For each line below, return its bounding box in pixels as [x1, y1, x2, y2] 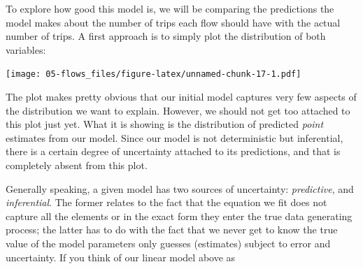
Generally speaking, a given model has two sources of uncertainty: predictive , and [6, 181, 354, 196]
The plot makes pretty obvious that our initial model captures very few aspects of [6, 89, 357, 104]
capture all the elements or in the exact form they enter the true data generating [6, 208, 353, 223]
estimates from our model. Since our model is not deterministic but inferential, [6, 130, 343, 145]
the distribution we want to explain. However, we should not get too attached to [6, 103, 350, 117]
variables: [6, 42, 46, 57]
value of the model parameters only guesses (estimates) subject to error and [6, 235, 331, 250]
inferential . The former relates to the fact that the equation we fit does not [6, 195, 327, 210]
